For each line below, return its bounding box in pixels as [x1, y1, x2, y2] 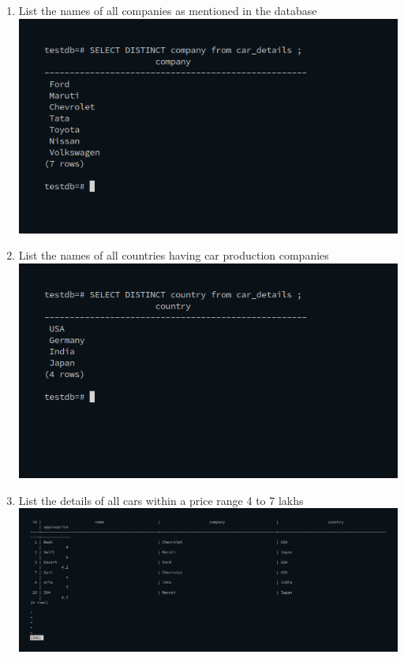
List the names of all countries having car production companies [18, 247, 329, 264]
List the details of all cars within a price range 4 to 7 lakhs [18, 492, 304, 508]
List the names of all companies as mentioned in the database [18, 2, 317, 18]
